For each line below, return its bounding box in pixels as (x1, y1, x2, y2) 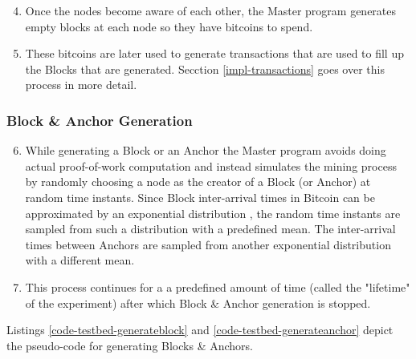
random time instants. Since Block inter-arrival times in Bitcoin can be (25, 188, 375, 205)
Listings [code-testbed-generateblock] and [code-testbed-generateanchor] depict (6, 321, 394, 338)
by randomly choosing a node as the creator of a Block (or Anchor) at (25, 173, 371, 190)
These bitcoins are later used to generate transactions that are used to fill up (25, 45, 404, 62)
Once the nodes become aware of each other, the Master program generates (25, 2, 397, 18)
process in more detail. (25, 76, 137, 93)
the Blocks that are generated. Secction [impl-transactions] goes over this (25, 60, 385, 77)
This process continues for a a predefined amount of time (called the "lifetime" (25, 278, 410, 295)
